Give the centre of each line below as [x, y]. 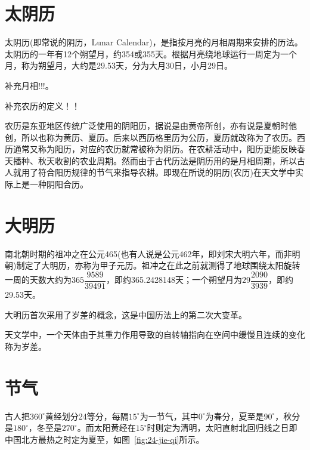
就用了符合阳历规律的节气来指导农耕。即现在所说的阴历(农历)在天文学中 [154, 172]
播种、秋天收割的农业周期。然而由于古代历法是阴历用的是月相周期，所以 [155, 160]
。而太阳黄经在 [106, 428]
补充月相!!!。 [29, 85]
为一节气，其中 [169, 416]
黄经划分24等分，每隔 [87, 416]
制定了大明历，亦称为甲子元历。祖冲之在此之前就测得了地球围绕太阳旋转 [158, 265]
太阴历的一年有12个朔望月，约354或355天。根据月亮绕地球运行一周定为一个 [151, 53]
